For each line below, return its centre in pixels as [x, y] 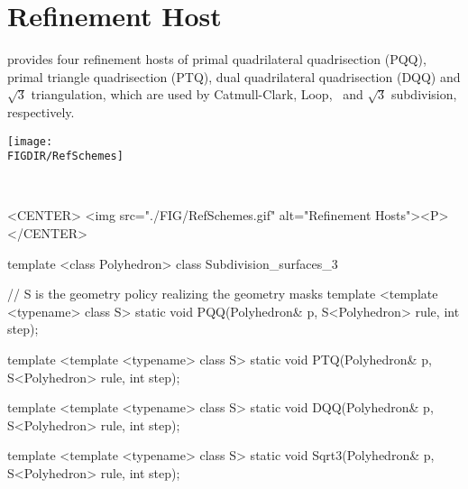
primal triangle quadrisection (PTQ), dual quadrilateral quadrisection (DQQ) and [234, 76]
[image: [30, 141]
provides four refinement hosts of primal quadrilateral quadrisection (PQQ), [217, 59]
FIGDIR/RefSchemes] [65, 157]
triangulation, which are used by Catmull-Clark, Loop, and [197, 94]
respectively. [41, 111]
